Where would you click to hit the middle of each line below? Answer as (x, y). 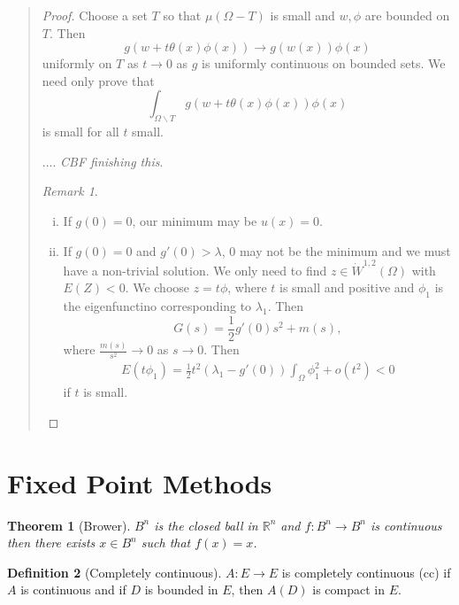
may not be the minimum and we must (345, 250)
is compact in (349, 589)
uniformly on (77, 63)
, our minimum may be (195, 220)
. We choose (157, 287)
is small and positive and (347, 287)
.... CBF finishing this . (103, 161)
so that (182, 15)
